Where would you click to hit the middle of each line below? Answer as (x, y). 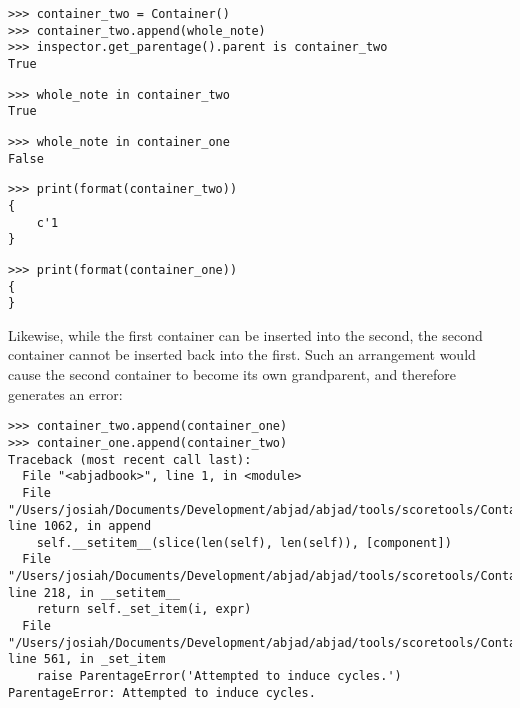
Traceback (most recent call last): (130, 459)
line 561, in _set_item (87, 659)
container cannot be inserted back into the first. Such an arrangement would (242, 354)
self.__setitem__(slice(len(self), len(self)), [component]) (244, 542)
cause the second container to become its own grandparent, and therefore (232, 374)
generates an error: (65, 393)
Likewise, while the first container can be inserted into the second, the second (245, 334)
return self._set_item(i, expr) (144, 609)
